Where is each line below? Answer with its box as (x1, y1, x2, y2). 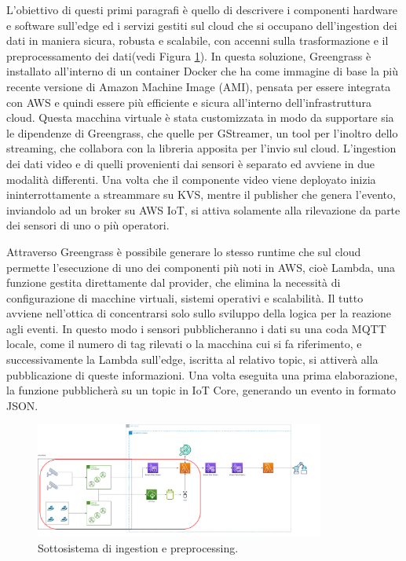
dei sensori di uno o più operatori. (6, 217, 170, 233)
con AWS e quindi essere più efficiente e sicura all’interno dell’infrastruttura (6, 93, 371, 110)
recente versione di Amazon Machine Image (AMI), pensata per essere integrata (6, 78, 391, 94)
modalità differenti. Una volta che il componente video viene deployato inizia (6, 170, 376, 187)
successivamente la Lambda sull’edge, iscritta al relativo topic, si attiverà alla (6, 351, 379, 368)
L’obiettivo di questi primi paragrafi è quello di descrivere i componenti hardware (6, 2, 398, 17)
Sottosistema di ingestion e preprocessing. (38, 539, 239, 555)
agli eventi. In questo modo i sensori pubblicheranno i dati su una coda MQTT (6, 320, 386, 336)
